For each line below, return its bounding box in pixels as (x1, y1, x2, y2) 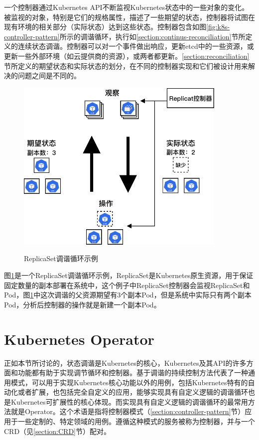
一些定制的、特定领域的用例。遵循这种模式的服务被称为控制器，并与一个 (17, 416, 255, 427)
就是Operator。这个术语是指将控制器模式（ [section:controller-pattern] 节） (10, 406, 245, 417)
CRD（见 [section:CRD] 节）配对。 (4, 426, 111, 436)
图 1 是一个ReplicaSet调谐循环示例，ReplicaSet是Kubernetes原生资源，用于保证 (4, 270, 254, 280)
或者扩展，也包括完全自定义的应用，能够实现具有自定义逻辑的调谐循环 (17, 387, 248, 397)
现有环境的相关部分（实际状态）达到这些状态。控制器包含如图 (4, 21, 206, 32)
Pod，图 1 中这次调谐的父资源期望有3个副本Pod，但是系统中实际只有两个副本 (4, 290, 252, 300)
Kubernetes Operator (4, 328, 154, 349)
